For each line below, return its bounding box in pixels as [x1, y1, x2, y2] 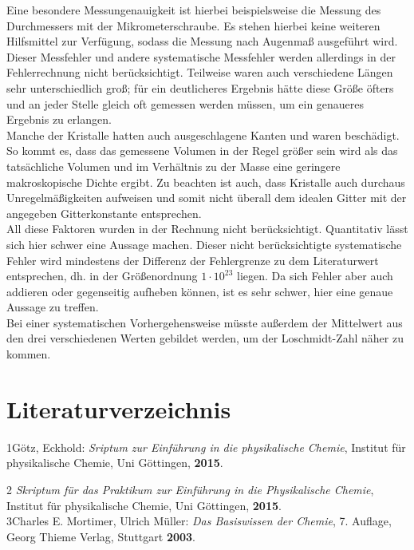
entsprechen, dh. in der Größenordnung [6, 267, 198, 284]
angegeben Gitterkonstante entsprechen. [6, 204, 202, 221]
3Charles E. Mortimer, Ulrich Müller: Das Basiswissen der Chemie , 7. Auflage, [6, 512, 392, 529]
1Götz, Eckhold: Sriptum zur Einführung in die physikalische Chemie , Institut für [6, 438, 406, 455]
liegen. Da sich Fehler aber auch [237, 267, 393, 284]
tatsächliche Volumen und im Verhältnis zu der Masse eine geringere [6, 157, 341, 174]
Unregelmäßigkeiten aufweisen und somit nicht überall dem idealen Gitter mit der [6, 189, 407, 206]
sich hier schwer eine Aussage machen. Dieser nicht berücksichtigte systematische [6, 235, 402, 252]
